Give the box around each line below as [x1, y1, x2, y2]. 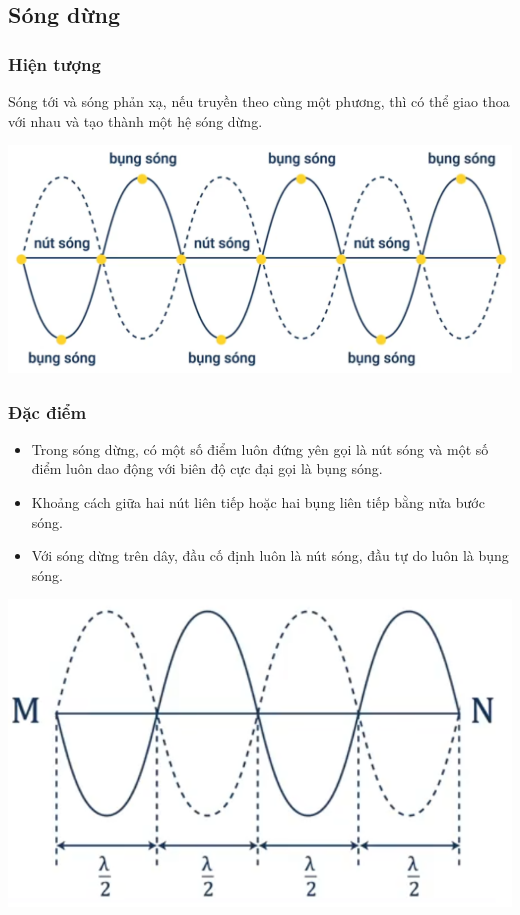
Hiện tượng [8, 51, 101, 76]
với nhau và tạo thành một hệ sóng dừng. [8, 110, 263, 131]
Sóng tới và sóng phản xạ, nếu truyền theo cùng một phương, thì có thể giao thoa [8, 91, 510, 111]
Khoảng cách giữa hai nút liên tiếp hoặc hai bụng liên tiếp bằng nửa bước [31, 492, 485, 513]
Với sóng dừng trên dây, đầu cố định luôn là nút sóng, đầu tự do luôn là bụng [31, 545, 509, 566]
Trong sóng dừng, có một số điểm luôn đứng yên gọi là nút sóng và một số [31, 438, 489, 459]
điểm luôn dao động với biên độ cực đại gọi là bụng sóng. [31, 458, 383, 479]
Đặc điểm [8, 399, 87, 424]
